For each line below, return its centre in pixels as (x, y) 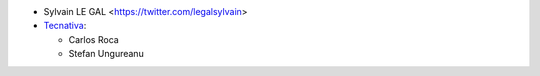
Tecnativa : (65, 26)
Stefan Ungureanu (106, 54)
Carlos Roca (93, 39)
